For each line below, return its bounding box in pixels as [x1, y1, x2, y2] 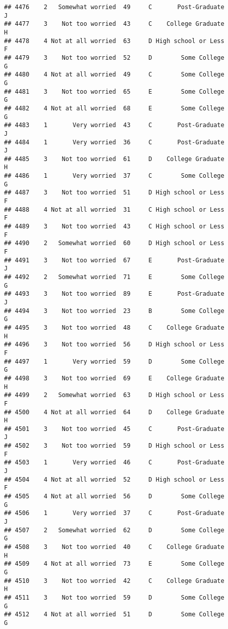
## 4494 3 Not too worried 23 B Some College [4, 307, 224, 314]
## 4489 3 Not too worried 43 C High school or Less [4, 223, 224, 230]
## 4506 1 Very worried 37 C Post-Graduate [4, 509, 224, 517]
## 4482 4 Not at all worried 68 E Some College [4, 104, 224, 112]
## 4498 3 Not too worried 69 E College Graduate [4, 374, 224, 382]
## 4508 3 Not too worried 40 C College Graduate [4, 543, 224, 551]
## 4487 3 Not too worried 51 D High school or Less [4, 189, 224, 196]
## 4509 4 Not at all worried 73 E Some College [4, 560, 224, 568]
